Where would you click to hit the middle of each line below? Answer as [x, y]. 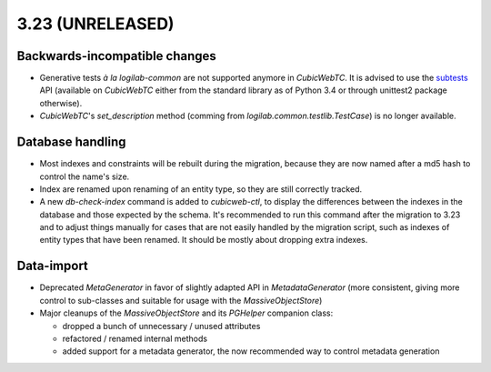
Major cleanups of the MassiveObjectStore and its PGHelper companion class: [186, 313]
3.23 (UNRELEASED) [95, 24]
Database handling [71, 142]
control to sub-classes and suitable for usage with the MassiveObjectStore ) [181, 300]
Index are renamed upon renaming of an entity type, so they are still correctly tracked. [201, 189]
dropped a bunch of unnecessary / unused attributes [161, 326]
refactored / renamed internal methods [135, 338]
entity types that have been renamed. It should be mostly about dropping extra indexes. [204, 240]
